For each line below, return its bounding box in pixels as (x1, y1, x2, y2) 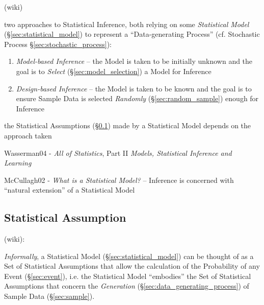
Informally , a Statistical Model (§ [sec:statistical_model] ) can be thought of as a (4, 250, 254, 261)
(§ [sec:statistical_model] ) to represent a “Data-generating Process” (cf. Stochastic (4, 29, 260, 39)
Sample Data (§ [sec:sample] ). (4, 291, 95, 301)
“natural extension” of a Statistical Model (4, 184, 135, 195)
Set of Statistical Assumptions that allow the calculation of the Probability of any (4, 261, 260, 271)
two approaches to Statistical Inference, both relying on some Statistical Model (4, 18, 249, 29)
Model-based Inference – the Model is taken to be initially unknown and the (16, 56, 253, 66)
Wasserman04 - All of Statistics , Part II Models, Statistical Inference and (4, 147, 232, 158)
